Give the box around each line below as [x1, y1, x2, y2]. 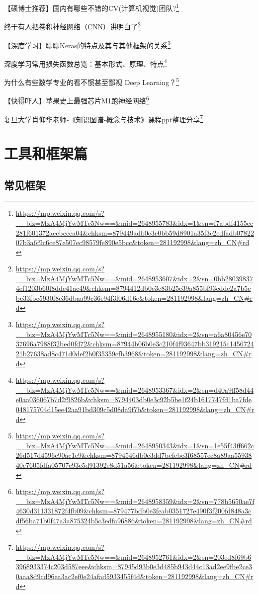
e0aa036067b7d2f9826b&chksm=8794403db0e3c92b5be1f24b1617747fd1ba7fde [15, 394, 252, 405]
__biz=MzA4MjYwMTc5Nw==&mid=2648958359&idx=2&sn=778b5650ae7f [15, 496, 255, 506]
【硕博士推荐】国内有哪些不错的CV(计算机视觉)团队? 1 [4, 1, 179, 13]
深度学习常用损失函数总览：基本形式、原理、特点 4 [4, 57, 167, 69]
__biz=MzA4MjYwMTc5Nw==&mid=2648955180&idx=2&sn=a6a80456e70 [15, 329, 252, 339]
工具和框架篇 [4, 143, 88, 163]
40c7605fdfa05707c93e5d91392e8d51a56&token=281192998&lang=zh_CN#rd [15, 459, 252, 470]
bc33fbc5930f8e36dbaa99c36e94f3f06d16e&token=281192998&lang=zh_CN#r [15, 293, 253, 303]
